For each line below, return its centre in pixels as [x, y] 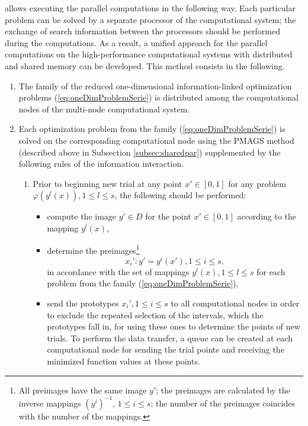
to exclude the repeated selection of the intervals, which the [155, 314]
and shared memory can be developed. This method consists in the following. [145, 65]
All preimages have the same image [83, 390]
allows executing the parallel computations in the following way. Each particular [150, 8]
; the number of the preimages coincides [223, 403]
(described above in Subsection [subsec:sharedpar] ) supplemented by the [150, 152]
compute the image [82, 216]
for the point [168, 216]
